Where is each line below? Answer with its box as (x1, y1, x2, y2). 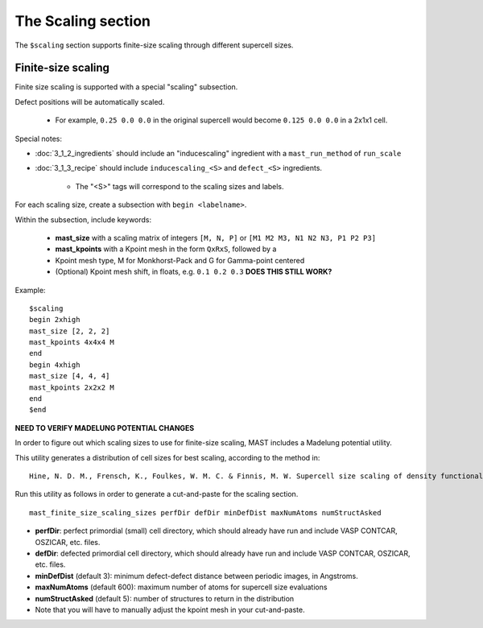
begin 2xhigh (29, 315, 80, 324)
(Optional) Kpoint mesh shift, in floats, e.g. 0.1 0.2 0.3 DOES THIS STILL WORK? (55, 266, 332, 277)
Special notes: (14, 134, 62, 143)
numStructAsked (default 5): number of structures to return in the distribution (35, 593, 295, 603)
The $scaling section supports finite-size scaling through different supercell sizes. (14, 40, 294, 50)
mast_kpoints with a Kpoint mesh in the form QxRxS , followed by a (55, 244, 277, 254)
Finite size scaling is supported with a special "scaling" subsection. (14, 82, 238, 92)
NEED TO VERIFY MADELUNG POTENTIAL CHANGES (14, 423, 195, 432)
